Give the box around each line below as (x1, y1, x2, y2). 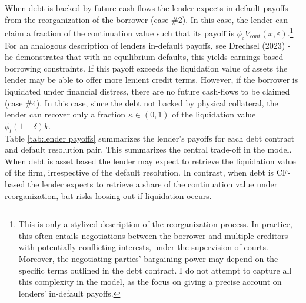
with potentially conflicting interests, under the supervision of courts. (18, 241, 268, 253)
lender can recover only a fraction (5, 108, 126, 120)
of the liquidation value (172, 108, 256, 120)
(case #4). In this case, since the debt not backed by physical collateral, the (5, 96, 278, 109)
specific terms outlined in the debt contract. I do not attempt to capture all (18, 264, 292, 276)
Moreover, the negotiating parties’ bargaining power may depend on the (18, 252, 278, 264)
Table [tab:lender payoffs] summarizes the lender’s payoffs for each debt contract (5, 132, 295, 144)
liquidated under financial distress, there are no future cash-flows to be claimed (5, 85, 290, 97)
